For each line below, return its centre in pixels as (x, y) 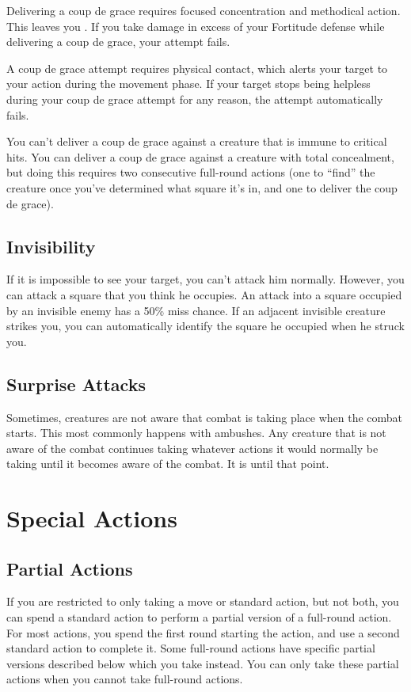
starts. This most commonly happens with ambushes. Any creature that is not (196, 433)
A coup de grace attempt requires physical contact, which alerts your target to (197, 68)
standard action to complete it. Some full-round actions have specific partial (191, 648)
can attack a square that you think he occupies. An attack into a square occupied (204, 294)
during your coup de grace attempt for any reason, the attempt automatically (195, 99)
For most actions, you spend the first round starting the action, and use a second (203, 632)
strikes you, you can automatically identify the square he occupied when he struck (205, 326)
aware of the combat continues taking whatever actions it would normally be (192, 448)
